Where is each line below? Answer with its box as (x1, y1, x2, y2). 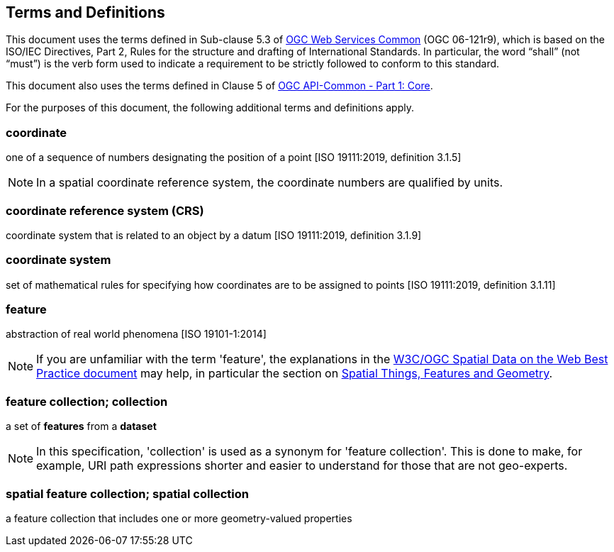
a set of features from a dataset (6, 420, 157, 433)
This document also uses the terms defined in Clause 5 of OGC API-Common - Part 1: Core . (6, 79, 433, 92)
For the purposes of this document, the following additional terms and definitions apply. (6, 101, 414, 114)
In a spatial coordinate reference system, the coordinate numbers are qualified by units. (36, 175, 503, 190)
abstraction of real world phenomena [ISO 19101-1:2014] (6, 328, 267, 341)
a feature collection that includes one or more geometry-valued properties (6, 512, 352, 524)
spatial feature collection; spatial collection (6, 486, 249, 501)
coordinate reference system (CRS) (6, 203, 204, 218)
